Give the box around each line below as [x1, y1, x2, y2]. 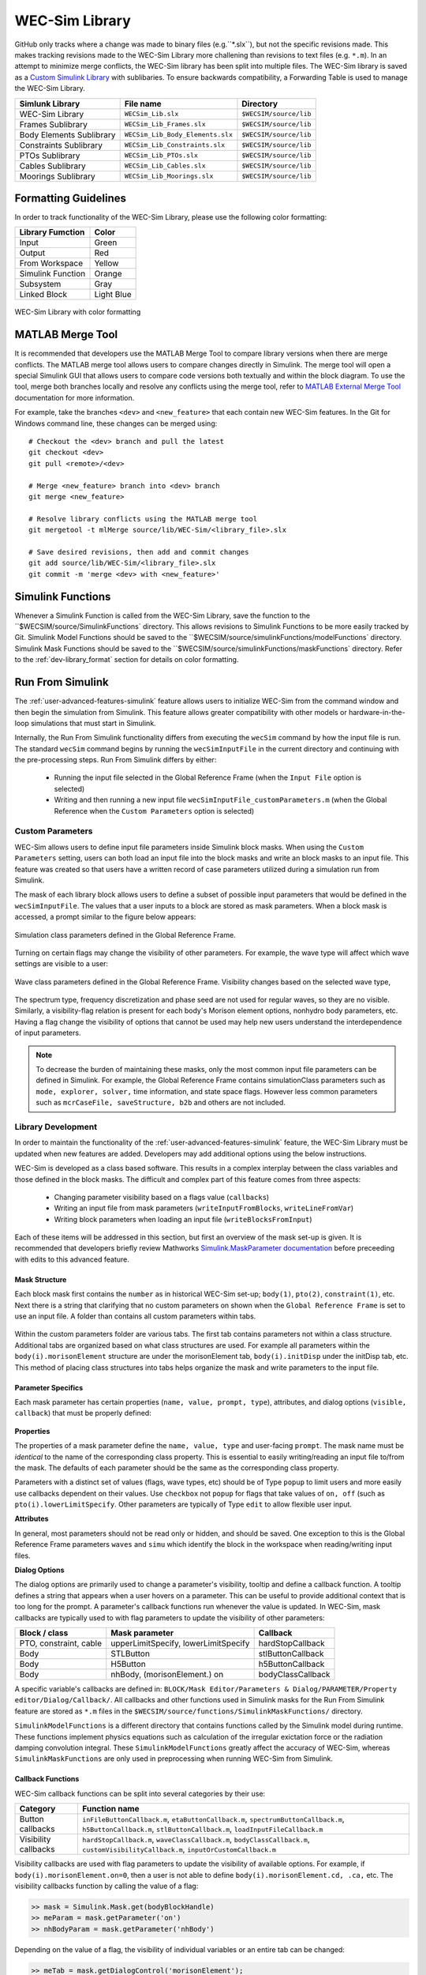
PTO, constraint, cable [19, 1638, 103, 1649]
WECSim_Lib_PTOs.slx [124, 151, 199, 160]
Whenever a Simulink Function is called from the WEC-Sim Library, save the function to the [14, 611, 311, 620]
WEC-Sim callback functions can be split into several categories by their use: [14, 1789, 266, 1798]
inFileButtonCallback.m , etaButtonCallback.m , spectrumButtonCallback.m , [82, 1814, 345, 1825]
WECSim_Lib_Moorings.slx [124, 172, 214, 180]
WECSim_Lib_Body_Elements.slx [124, 130, 233, 138]
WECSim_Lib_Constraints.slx [124, 141, 226, 149]
